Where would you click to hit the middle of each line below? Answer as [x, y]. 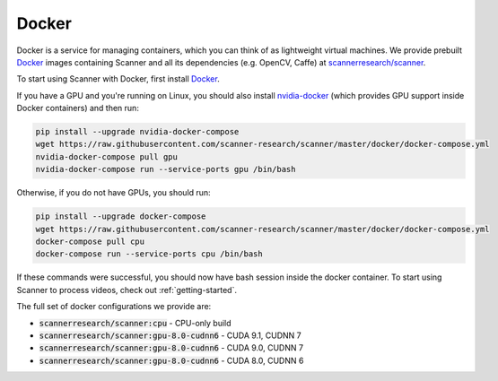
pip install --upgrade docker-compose [121, 216]
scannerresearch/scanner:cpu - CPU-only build [135, 323]
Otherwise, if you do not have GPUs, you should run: [114, 193]
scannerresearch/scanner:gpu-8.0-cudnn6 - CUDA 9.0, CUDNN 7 [171, 348]
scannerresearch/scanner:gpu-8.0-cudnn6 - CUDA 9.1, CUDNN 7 [170, 335]
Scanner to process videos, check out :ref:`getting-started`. [127, 290]
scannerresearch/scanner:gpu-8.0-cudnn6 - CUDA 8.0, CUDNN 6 [171, 360]
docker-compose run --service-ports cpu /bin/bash [149, 254]
